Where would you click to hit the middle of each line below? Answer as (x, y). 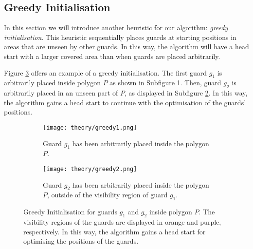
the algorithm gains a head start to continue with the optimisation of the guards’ (125, 102)
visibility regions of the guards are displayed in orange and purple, (122, 222)
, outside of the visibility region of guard (108, 195)
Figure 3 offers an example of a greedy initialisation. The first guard (106, 72)
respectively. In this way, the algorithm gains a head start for (115, 231)
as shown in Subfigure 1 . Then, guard (165, 83)
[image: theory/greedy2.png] (90, 169)
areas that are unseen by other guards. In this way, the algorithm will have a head (126, 47)
